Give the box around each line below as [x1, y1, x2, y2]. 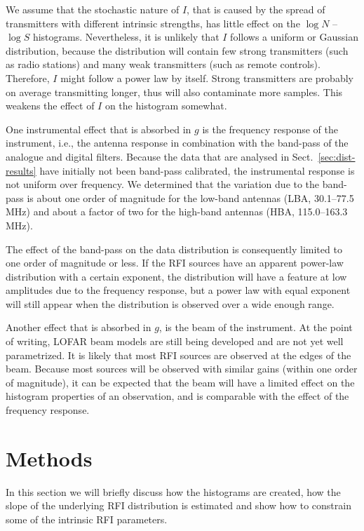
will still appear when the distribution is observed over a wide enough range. [6, 296, 335, 311]
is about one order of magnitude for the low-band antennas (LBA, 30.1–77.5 [27, 190, 354, 205]
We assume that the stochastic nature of [6, 2, 180, 16]
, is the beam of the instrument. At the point [159, 320, 353, 335]
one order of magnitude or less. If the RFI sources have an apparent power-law [6, 255, 344, 270]
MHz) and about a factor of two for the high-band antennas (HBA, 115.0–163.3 [6, 204, 348, 219]
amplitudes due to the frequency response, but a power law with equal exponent [6, 283, 351, 297]
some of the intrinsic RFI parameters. [6, 511, 168, 526]
